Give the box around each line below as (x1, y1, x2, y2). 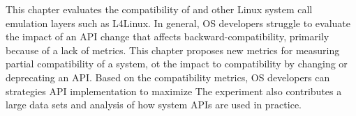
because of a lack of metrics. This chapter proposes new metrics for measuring (6, 42, 340, 57)
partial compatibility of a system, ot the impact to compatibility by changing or (6, 56, 348, 71)
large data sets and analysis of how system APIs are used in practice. (6, 97, 302, 112)
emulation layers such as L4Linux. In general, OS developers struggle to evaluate (6, 15, 351, 30)
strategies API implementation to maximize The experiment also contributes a (6, 83, 342, 98)
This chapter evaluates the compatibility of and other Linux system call (6, 2, 313, 16)
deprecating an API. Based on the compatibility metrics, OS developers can (6, 69, 330, 84)
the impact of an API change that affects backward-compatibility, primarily (6, 29, 329, 44)
